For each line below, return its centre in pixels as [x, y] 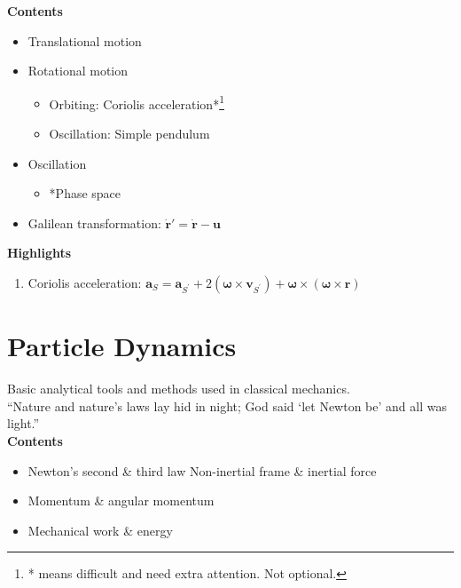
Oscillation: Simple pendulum [129, 134]
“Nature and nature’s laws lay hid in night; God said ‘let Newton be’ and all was [227, 405]
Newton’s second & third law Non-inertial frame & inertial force [202, 470]
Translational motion [85, 40]
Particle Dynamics [122, 346]
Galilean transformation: [94, 222]
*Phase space [85, 193]
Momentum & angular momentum [121, 501]
